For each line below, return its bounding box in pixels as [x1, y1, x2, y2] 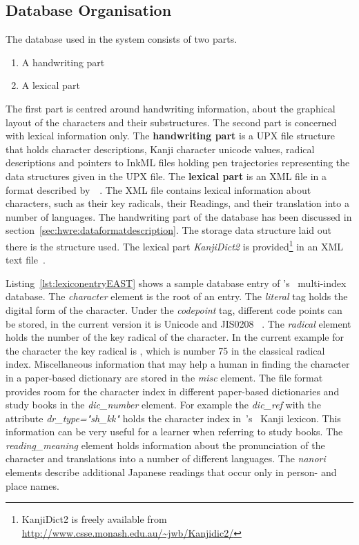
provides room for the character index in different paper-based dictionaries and [6, 384, 340, 398]
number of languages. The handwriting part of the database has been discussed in [6, 209, 352, 224]
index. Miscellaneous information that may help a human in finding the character [6, 357, 350, 371]
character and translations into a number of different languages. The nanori [6, 451, 326, 466]
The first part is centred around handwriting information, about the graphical [6, 101, 336, 115]
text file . [6, 252, 46, 267]
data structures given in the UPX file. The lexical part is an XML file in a [6, 168, 327, 183]
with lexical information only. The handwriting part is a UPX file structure [6, 128, 335, 143]
